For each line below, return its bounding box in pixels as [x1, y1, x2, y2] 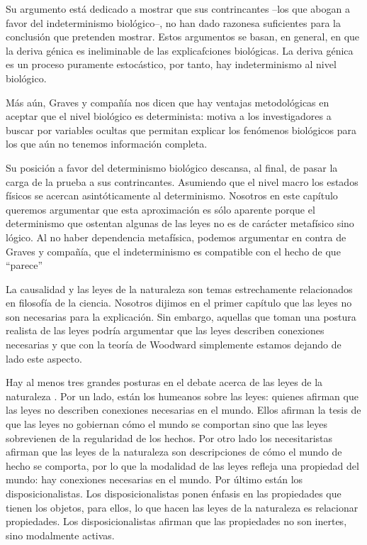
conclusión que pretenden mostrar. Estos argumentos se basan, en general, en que [6, 29, 360, 44]
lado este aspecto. [6, 351, 82, 365]
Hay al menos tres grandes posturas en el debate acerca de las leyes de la [6, 375, 323, 390]
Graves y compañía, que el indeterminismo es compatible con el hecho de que [6, 243, 341, 258]
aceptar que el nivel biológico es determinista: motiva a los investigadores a [6, 109, 332, 123]
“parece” [6, 258, 43, 272]
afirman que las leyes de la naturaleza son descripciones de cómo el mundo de [6, 444, 342, 459]
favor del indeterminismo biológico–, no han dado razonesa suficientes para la [6, 15, 341, 30]
